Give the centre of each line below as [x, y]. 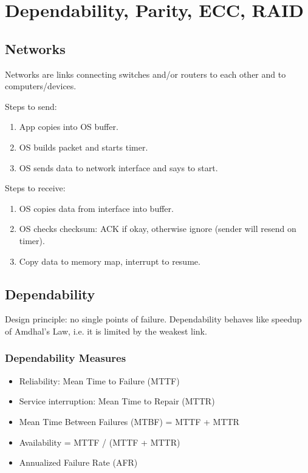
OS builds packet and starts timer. [84, 147]
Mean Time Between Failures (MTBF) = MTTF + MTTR [129, 421]
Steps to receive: [35, 188]
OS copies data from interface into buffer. [96, 208]
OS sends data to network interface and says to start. [118, 167]
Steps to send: [31, 106]
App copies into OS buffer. [69, 127]
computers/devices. [41, 86]
